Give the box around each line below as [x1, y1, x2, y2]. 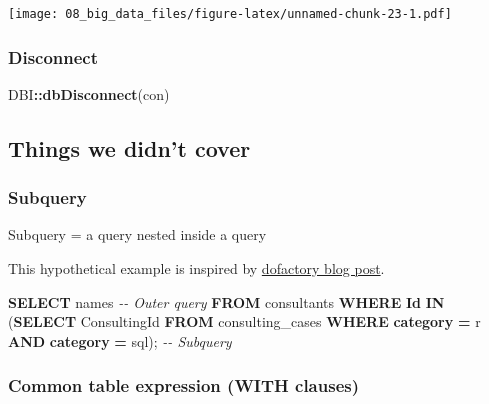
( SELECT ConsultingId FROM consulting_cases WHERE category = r [8, 311, 481, 332]
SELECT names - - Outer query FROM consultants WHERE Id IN [8, 291, 445, 312]
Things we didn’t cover [8, 132, 251, 163]
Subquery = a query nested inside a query [8, 224, 267, 245]
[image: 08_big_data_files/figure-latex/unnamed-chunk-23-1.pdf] [8, 7, 452, 21]
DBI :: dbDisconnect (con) [8, 83, 170, 104]
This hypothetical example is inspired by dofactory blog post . [8, 258, 385, 279]
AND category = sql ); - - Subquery [8, 330, 232, 351]
